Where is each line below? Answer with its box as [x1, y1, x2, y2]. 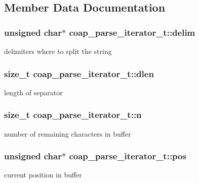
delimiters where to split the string [4, 46, 112, 56]
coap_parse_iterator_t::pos [69, 150, 186, 162]
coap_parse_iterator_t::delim [69, 26, 195, 38]
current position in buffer [4, 169, 82, 180]
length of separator [4, 87, 63, 97]
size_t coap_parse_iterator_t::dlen [4, 67, 154, 80]
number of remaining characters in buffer [4, 128, 131, 139]
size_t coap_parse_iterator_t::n [4, 108, 142, 121]
